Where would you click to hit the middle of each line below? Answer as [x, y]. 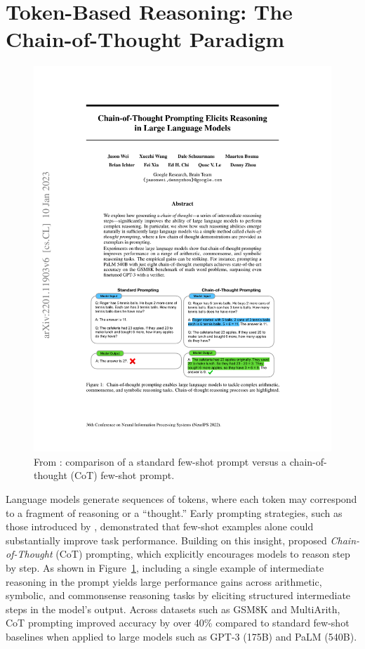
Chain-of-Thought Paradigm [145, 39]
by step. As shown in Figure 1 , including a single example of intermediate [165, 567]
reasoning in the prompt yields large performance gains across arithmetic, [164, 581]
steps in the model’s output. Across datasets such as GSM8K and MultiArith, [173, 609]
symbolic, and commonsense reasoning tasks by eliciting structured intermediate [178, 595]
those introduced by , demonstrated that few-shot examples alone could [160, 526]
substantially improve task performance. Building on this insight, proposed [166, 540]
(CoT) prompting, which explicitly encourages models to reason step [203, 554]
